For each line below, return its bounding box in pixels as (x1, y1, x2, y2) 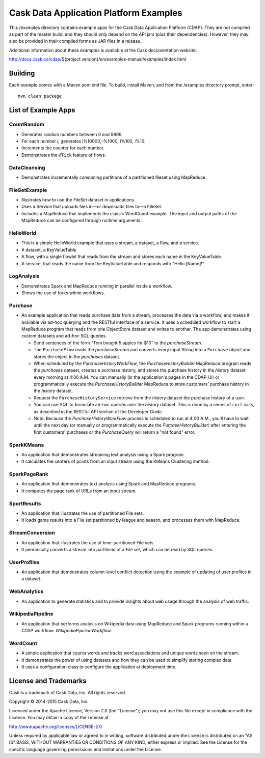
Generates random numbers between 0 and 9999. (21, 131, 123, 137)
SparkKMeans (9, 441, 44, 448)
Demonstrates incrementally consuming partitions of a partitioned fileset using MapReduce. (21, 174, 207, 180)
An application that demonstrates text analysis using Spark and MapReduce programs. (21, 481, 196, 487)
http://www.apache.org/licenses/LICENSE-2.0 (9, 724, 102, 730)
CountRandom (9, 121, 45, 128)
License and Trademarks (9, 676, 87, 685)
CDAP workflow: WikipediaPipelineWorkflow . (21, 628, 112, 634)
